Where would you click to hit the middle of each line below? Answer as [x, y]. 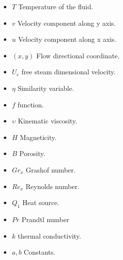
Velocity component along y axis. [67, 23]
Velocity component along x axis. [67, 39]
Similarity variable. [46, 88]
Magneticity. [38, 137]
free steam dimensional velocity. [69, 72]
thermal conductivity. [49, 235]
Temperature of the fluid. [56, 6]
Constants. [40, 252]
